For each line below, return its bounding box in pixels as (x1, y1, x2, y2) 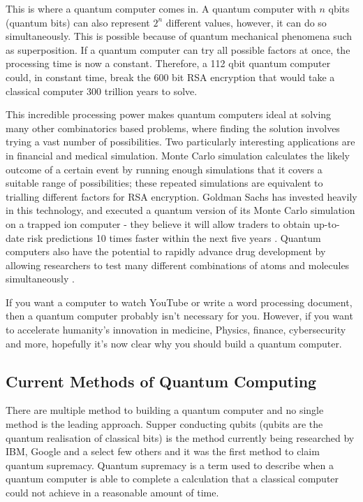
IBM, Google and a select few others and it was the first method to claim (6, 444, 320, 459)
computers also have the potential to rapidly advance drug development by (6, 244, 326, 259)
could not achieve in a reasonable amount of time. (6, 485, 219, 500)
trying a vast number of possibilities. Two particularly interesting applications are (6, 134, 355, 149)
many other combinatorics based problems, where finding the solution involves (6, 120, 340, 135)
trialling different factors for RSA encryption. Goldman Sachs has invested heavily (6, 189, 357, 203)
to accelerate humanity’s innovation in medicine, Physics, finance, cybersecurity (6, 322, 346, 337)
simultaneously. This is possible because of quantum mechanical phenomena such (6, 29, 353, 43)
